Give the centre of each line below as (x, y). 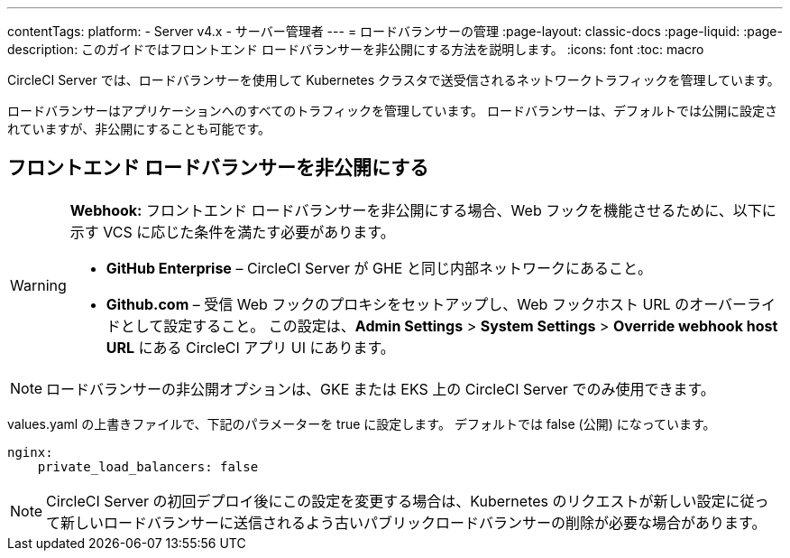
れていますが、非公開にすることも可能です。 (139, 129)
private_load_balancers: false (148, 466)
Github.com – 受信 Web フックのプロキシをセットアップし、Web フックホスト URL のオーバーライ (441, 304)
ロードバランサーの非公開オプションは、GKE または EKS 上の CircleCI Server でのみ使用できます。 (381, 389)
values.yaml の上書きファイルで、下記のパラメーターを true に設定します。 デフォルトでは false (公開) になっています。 (362, 423)
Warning (38, 285)
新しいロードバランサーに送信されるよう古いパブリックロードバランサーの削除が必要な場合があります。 (413, 522)
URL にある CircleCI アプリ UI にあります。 (250, 347)
